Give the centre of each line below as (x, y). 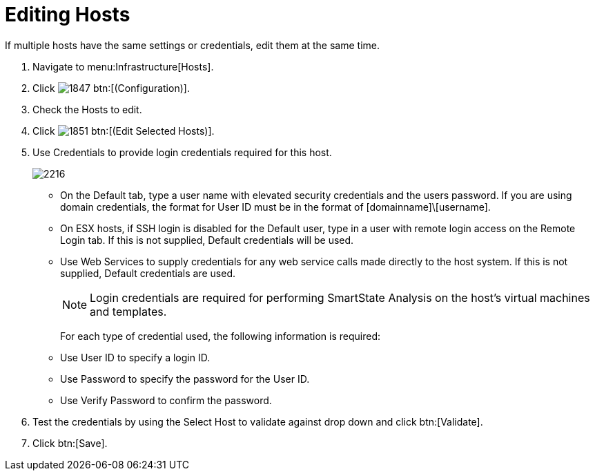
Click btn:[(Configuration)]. (111, 88)
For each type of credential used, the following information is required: (221, 336)
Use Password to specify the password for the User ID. (185, 379)
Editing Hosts (68, 15)
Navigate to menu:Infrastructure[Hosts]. (123, 66)
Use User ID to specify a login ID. (135, 357)
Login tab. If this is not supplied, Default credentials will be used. (207, 240)
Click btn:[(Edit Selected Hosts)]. (124, 131)
